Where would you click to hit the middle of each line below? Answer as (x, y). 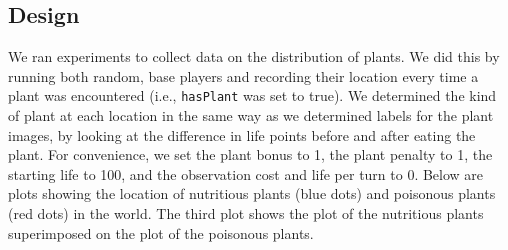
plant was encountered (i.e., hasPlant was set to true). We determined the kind (252, 95)
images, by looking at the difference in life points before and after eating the (242, 134)
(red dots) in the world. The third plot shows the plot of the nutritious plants (246, 213)
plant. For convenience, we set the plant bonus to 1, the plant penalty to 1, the (250, 154)
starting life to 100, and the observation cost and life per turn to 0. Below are (246, 173)
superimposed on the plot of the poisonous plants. (161, 232)
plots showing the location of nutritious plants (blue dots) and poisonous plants (252, 193)
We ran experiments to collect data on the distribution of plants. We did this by (254, 56)
